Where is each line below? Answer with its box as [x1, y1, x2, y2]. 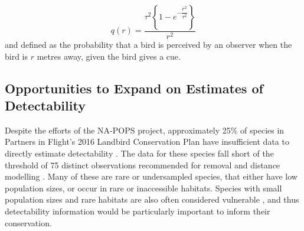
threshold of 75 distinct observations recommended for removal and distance [5, 158, 280, 171]
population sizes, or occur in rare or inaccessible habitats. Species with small [5, 181, 282, 194]
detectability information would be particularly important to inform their [5, 204, 270, 217]
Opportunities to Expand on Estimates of [5, 79, 263, 97]
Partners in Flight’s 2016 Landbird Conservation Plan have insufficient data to [5, 135, 289, 148]
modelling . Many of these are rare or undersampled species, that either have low [5, 170, 298, 183]
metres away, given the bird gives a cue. [37, 50, 181, 62]
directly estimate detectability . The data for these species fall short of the [5, 147, 274, 159]
